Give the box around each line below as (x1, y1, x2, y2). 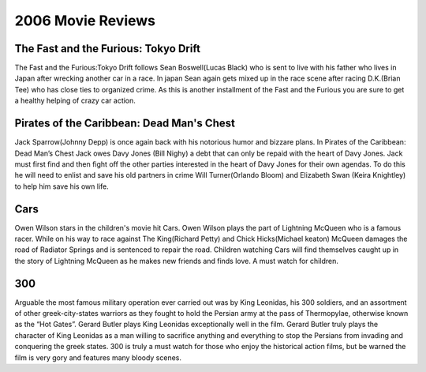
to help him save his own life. (14, 182, 110, 191)
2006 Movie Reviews (14, 12, 156, 29)
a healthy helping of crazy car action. (14, 96, 136, 106)
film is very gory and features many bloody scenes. (14, 352, 181, 363)
